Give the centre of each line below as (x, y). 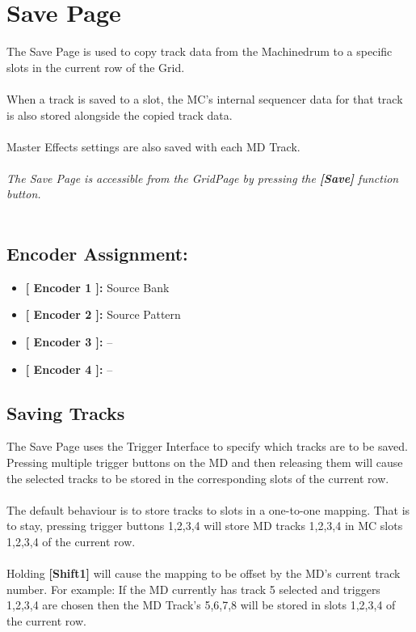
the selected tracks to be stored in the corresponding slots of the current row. (198, 478)
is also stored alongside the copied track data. (120, 115)
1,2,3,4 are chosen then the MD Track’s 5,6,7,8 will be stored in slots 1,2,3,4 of (201, 605)
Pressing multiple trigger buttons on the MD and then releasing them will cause (205, 462)
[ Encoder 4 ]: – (69, 369)
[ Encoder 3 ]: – (69, 342)
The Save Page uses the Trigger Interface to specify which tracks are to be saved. (207, 446)
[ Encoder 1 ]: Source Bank (97, 287)
